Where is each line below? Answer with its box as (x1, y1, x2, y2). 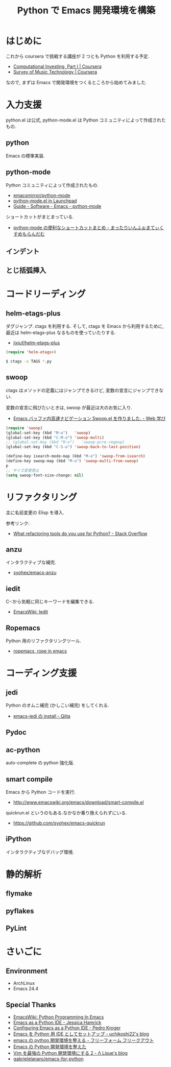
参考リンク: (6, 520, 30, 526)
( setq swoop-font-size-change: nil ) (6, 473, 84, 478)
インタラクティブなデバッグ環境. (6, 848, 75, 855)
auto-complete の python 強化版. (6, 760, 75, 766)
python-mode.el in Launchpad (13, 198, 77, 204)
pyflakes (6, 907, 35, 915)
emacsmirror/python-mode (13, 192, 70, 198)
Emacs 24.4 (13, 986, 39, 992)
